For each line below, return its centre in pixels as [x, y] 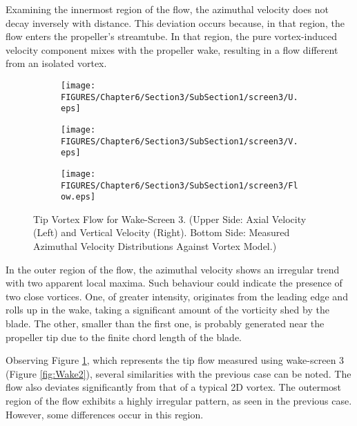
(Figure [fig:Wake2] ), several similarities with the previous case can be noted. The [178, 373]
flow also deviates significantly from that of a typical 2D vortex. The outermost [173, 387]
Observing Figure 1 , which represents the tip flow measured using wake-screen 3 [175, 360]
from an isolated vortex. [56, 63]
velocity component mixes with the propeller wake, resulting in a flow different [172, 49]
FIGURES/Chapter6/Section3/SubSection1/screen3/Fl [180, 185]
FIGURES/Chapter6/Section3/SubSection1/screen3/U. [180, 97]
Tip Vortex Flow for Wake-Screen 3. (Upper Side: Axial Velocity [170, 219]
